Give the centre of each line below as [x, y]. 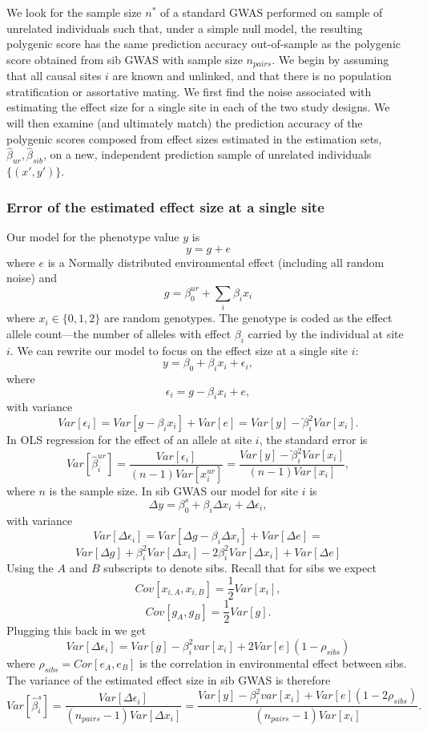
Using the [30, 568]
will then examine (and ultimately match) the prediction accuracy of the [185, 123]
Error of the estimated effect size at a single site [165, 206]
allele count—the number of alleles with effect [119, 333]
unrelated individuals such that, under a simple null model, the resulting [185, 28]
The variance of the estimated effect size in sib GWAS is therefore [169, 679]
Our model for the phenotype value [93, 237]
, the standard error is [313, 439]
